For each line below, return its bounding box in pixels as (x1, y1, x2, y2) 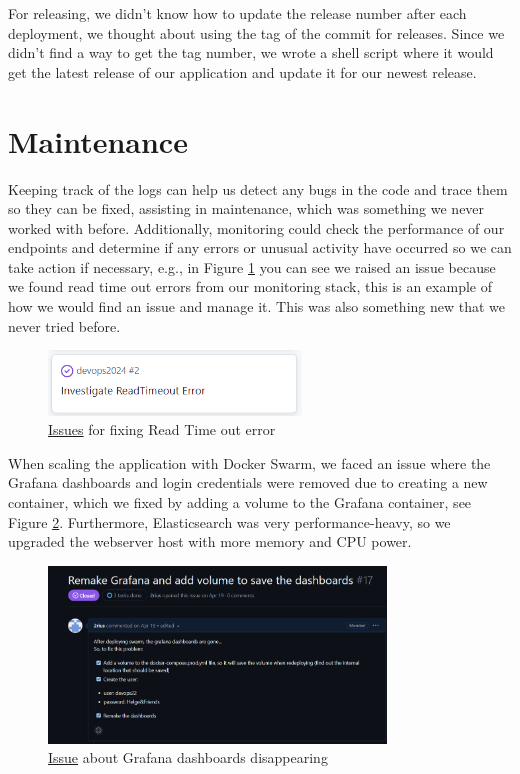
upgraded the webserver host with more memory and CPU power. (8, 531, 412, 552)
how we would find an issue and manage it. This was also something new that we (8, 296, 506, 317)
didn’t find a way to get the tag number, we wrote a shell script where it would (8, 42, 494, 63)
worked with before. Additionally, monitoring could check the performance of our (8, 217, 505, 238)
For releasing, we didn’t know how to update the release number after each (8, 3, 467, 23)
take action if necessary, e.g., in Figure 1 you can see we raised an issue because (8, 256, 496, 277)
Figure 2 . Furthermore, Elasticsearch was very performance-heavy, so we (8, 511, 451, 532)
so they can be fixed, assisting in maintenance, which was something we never (8, 198, 485, 219)
